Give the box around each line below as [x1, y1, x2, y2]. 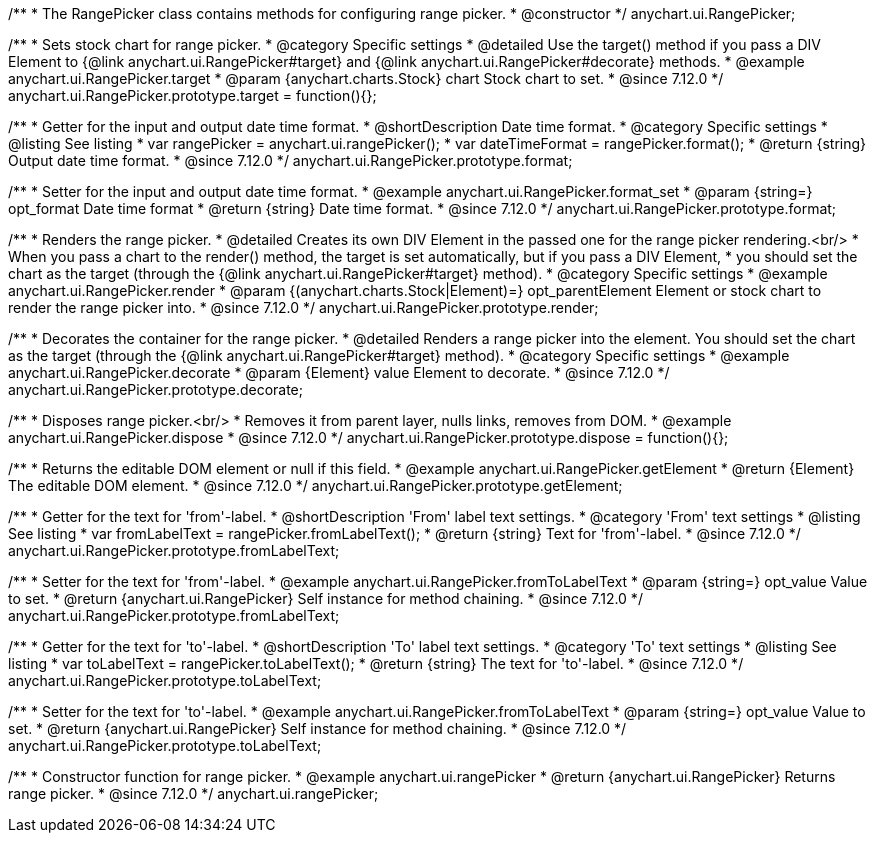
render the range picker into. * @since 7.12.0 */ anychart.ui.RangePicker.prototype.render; [8, 299, 599, 316]
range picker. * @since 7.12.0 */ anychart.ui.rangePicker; [8, 785, 379, 802]
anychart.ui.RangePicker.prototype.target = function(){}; [8, 87, 377, 104]
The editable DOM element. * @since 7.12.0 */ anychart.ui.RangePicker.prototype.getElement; [8, 477, 623, 494]
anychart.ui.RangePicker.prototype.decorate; [8, 381, 303, 398]
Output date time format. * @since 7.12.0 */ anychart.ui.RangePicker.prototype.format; [8, 152, 573, 169]
